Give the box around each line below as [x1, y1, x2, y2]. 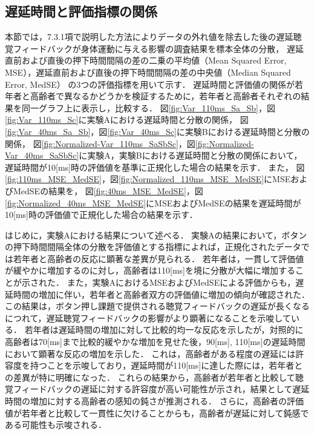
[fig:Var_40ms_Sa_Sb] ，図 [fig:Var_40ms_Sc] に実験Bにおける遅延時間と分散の [5, 125, 310, 137]
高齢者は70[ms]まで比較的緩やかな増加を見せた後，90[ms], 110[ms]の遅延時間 [5, 335, 306, 348]
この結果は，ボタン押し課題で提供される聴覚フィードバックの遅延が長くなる [5, 300, 310, 312]
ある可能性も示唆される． [5, 418, 106, 431]
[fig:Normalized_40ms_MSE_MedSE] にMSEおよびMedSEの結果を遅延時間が [5, 196, 301, 209]
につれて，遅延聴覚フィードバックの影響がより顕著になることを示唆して [5, 311, 291, 324]
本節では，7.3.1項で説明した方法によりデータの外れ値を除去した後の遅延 [5, 30, 293, 43]
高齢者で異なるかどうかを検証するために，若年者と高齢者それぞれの [30, 90, 301, 102]
